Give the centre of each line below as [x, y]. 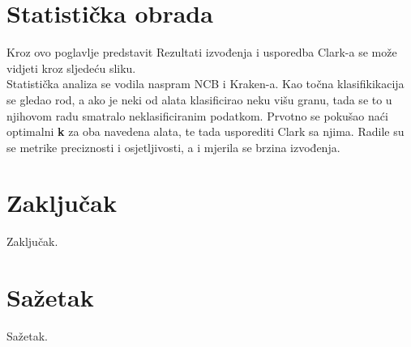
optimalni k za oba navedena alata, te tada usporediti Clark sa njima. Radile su [205, 131]
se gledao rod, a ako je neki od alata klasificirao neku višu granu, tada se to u [199, 99]
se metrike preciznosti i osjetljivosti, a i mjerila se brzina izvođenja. [173, 147]
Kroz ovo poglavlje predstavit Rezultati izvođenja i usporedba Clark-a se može [202, 52]
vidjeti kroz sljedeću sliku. [71, 68]
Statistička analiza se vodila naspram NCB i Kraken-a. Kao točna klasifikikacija [205, 84]
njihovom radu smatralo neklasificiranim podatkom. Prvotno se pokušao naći [197, 115]
